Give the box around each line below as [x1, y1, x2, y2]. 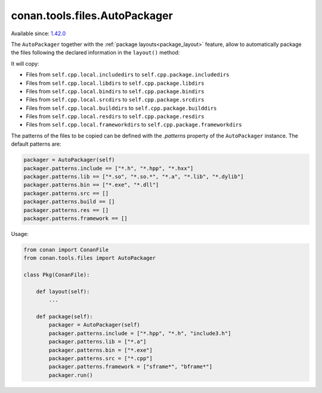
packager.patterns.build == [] [23, 198, 116, 205]
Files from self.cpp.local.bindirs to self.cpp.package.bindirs [26, 87, 205, 95]
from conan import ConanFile [23, 246, 109, 253]
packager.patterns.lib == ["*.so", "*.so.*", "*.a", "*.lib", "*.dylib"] [23, 173, 244, 180]
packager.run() [48, 371, 94, 379]
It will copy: [11, 60, 39, 67]
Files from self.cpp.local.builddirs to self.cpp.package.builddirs [26, 105, 217, 112]
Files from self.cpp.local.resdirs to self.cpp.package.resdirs [26, 113, 205, 120]
